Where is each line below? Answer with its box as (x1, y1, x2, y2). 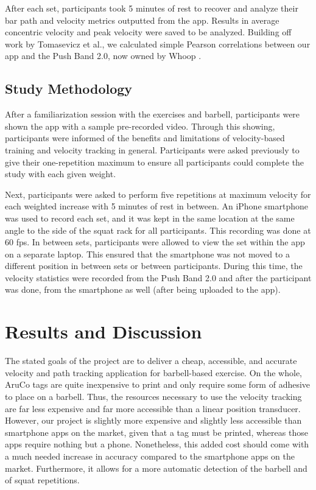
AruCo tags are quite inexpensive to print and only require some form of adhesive (5, 378, 311, 391)
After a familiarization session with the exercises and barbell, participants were (5, 108, 300, 121)
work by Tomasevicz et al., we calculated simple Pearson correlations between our (5, 37, 311, 50)
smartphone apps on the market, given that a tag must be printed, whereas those (5, 425, 308, 438)
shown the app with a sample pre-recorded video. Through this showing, (5, 119, 275, 132)
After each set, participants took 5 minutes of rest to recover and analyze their (5, 2, 298, 14)
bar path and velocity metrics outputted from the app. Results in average (5, 13, 279, 26)
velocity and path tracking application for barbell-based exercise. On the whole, (5, 366, 303, 379)
